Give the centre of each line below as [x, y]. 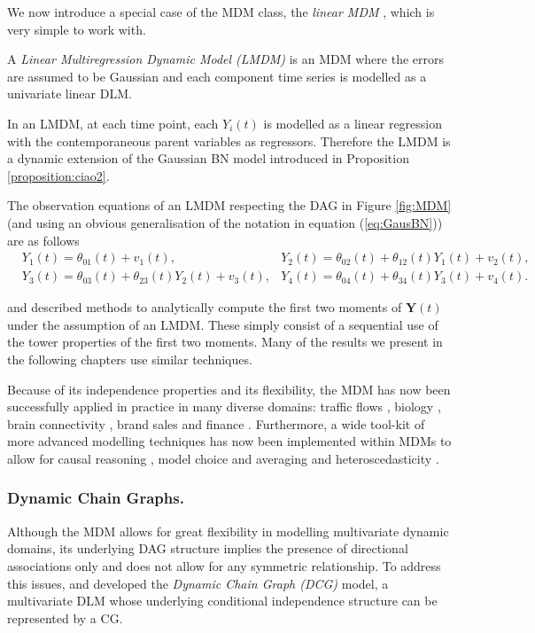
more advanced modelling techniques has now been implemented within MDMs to [229, 441]
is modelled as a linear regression [353, 123]
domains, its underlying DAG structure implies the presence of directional [208, 548]
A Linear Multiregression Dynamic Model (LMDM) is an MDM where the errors [226, 59]
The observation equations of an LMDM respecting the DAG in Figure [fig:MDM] [229, 205]
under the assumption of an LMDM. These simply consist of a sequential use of [223, 324]
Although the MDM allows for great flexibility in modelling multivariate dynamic [228, 531]
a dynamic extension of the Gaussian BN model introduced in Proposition [208, 158]
